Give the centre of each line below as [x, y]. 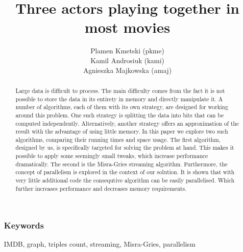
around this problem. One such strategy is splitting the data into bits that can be [120, 115]
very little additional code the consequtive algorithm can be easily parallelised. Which [125, 180]
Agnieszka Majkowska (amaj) [127, 70]
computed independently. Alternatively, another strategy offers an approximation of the [127, 123]
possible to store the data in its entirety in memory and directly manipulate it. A [119, 99]
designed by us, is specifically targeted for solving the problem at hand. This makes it [125, 148]
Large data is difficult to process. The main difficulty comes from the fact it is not [120, 90]
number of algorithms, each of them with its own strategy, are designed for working [122, 107]
